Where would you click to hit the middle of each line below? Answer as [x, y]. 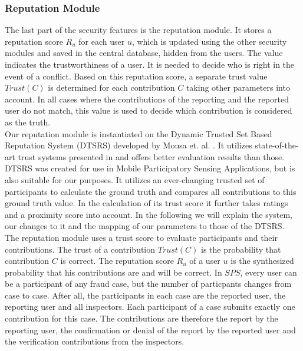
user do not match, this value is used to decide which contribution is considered [149, 110]
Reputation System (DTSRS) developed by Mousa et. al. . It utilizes [129, 145]
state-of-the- [277, 145]
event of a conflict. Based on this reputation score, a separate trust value [136, 76]
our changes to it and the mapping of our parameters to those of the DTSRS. [145, 226]
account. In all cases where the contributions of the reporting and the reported [147, 99]
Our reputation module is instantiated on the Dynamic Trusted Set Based [139, 133]
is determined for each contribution [111, 87]
